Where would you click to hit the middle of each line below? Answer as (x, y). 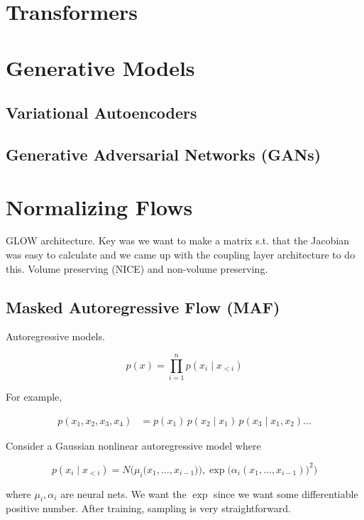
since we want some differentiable (286, 493)
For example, (34, 397)
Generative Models (100, 67)
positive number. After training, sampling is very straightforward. (148, 508)
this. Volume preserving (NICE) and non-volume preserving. (137, 268)
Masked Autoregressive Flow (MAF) (143, 307)
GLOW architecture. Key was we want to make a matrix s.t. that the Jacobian (178, 240)
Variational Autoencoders (101, 113)
